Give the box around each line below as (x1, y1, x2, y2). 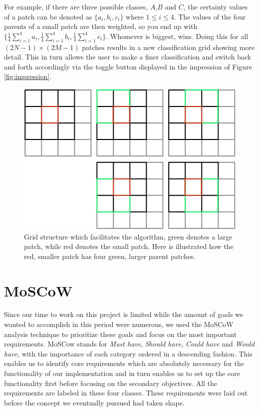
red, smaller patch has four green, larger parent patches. (24, 250, 196, 261)
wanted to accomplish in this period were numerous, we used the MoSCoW (4, 319, 234, 329)
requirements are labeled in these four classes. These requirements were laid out (4, 387, 248, 398)
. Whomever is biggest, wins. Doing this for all (106, 30, 249, 41)
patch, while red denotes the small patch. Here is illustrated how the (24, 241, 234, 251)
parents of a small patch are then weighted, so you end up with (4, 21, 198, 31)
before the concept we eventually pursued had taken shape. (4, 397, 185, 407)
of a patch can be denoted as (4, 11, 92, 21)
